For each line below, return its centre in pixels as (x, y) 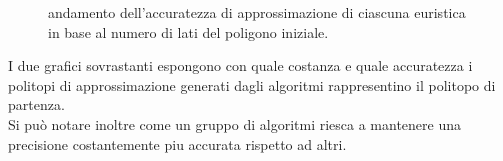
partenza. (36, 104)
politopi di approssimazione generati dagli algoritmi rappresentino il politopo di (252, 84)
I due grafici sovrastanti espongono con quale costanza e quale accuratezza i (240, 65)
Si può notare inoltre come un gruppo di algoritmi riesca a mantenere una (234, 123)
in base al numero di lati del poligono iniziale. (188, 31)
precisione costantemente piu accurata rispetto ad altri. (177, 143)
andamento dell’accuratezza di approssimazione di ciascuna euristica (257, 12)
